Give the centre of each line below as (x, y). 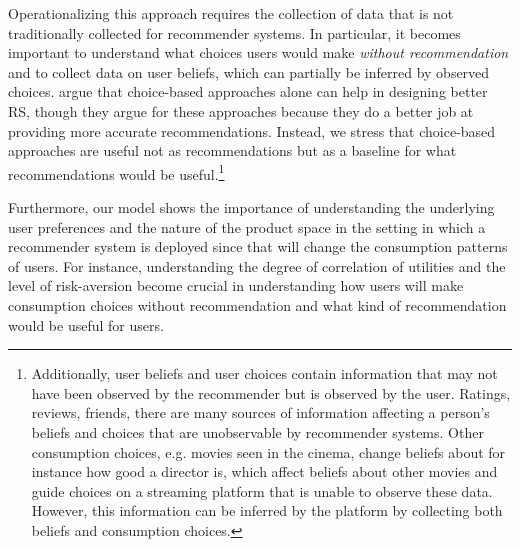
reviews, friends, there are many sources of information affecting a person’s (260, 412)
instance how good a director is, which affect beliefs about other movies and (264, 471)
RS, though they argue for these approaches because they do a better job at (241, 110)
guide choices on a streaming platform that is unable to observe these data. (262, 490)
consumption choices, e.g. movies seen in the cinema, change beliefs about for (268, 451)
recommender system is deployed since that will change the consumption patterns (258, 246)
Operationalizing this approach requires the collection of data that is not (231, 13)
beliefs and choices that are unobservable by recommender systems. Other (257, 431)
